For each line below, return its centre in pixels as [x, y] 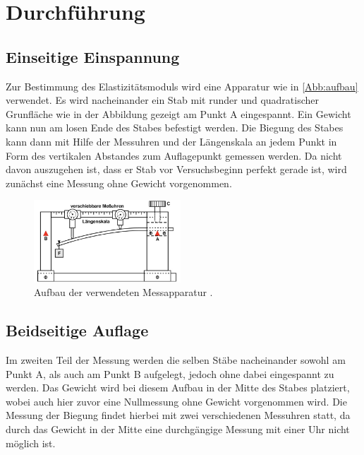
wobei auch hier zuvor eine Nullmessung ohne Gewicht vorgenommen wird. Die [176, 401]
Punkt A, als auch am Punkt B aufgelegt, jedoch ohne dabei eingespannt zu [170, 373]
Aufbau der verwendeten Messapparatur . [123, 292]
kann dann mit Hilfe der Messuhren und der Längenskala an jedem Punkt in [171, 141]
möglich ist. [31, 443]
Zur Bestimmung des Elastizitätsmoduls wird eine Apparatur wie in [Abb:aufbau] [182, 86]
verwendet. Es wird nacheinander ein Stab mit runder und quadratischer [163, 100]
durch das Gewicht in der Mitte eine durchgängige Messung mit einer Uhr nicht [178, 429]
